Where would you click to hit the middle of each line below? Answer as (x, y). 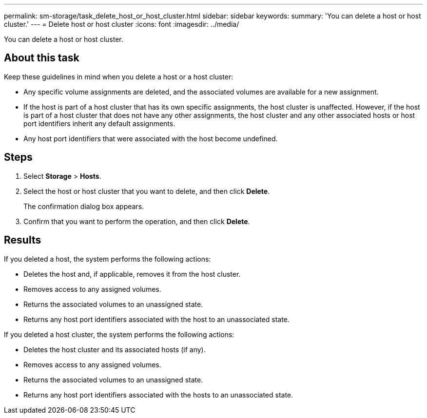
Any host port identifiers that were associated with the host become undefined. (151, 138)
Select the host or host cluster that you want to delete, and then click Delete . (147, 191)
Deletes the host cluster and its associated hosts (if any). (115, 349)
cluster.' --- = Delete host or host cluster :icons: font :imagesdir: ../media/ (122, 24)
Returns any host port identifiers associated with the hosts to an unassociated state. (158, 395)
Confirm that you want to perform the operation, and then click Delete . (137, 221)
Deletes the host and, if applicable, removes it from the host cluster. (132, 274)
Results (23, 240)
